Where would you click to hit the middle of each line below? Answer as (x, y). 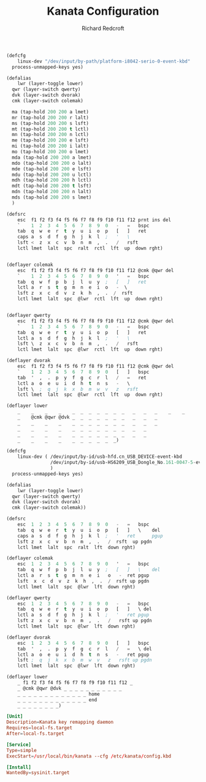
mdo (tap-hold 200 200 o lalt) (52, 163)
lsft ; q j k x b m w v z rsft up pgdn (85, 660)
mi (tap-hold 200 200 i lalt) (50, 146)
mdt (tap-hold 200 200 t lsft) (52, 186)
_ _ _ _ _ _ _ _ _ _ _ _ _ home (59, 694)
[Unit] (15, 716)
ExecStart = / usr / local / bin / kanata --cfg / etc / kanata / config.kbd (89, 756)
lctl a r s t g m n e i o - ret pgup (83, 575)
